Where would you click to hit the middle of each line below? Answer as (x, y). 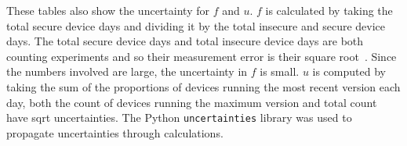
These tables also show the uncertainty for (108, 10)
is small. (280, 71)
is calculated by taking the (329, 10)
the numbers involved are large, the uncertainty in (127, 71)
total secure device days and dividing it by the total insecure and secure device (196, 25)
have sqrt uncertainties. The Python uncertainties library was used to (179, 118)
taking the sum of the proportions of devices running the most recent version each (203, 86)
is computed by (349, 71)
